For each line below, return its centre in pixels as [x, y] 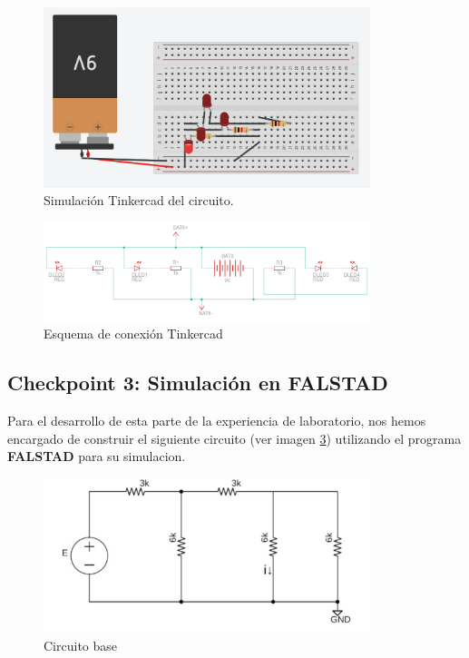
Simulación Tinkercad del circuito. [139, 200]
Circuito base [81, 645]
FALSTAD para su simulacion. [97, 456]
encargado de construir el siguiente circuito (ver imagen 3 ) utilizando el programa [234, 438]
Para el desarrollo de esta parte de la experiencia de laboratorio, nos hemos [217, 421]
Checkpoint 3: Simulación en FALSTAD [198, 383]
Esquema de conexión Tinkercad [133, 334]
